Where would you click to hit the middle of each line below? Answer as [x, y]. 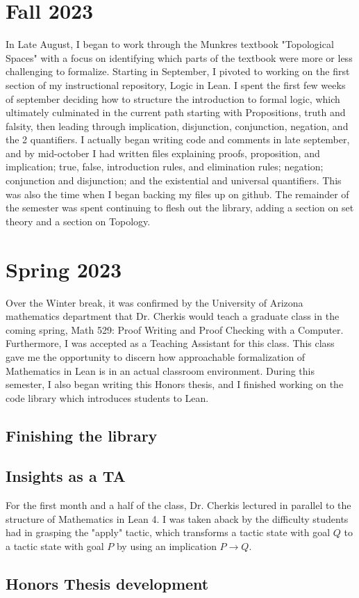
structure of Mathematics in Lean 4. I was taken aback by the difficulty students [177, 518]
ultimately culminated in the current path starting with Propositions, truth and [176, 112]
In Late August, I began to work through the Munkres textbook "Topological [170, 44]
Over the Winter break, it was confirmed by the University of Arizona [155, 302]
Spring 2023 [64, 269]
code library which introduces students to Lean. [107, 397]
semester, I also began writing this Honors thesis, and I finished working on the [175, 384]
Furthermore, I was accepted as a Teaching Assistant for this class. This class [170, 343]
